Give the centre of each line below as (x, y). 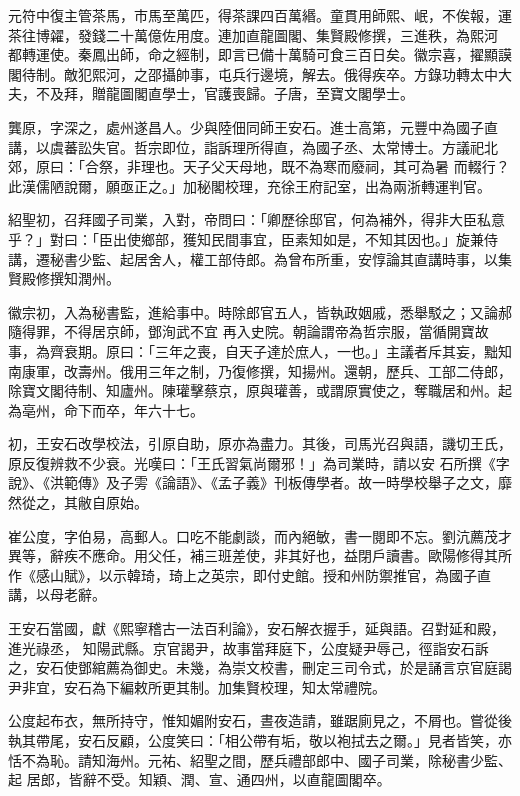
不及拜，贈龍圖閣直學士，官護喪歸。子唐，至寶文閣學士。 (224, 93)
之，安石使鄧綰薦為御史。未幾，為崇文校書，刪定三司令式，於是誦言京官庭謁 (260, 667)
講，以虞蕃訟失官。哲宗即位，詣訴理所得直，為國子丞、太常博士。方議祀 (246, 146)
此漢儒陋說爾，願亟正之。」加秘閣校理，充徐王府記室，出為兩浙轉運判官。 (249, 185)
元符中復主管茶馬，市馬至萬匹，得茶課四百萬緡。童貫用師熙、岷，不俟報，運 (260, 15)
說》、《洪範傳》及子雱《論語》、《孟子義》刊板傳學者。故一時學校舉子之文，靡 (260, 482)
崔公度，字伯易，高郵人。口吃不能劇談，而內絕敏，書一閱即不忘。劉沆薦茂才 (260, 535)
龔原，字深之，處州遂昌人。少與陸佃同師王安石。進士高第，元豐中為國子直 (253, 126)
